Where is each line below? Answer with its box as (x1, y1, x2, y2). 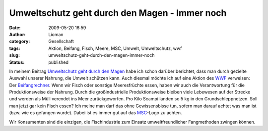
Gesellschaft (48, 39, 74, 44)
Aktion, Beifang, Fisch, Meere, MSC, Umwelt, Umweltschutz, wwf (48, 45, 182, 51)
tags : (9, 45, 20, 51)
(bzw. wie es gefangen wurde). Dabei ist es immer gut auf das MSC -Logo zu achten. (9, 110, 182, 116)
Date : (9, 25, 21, 31)
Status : (9, 59, 25, 65)
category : (9, 39, 30, 44)
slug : (9, 52, 20, 58)
